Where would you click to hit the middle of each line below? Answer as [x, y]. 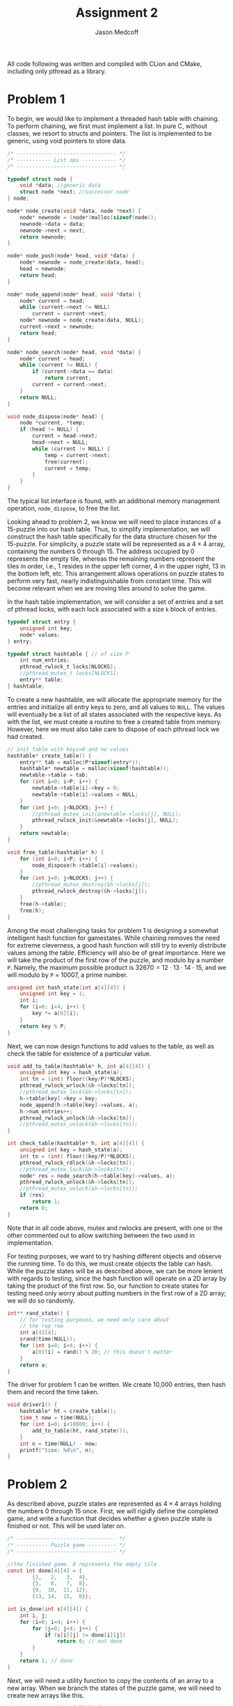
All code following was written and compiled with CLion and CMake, [105, 63]
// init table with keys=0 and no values [68, 749]
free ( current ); [66, 462]
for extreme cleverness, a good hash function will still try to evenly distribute [117, 945]
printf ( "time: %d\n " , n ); [57, 1450]
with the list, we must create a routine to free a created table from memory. [115, 722]
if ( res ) [32, 1195]
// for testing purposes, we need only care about [95, 1320]
